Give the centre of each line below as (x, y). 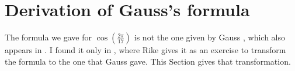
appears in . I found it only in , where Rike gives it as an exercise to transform (145, 50)
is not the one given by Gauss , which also (210, 37)
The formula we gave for (48, 37)
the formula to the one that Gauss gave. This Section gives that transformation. (148, 61)
